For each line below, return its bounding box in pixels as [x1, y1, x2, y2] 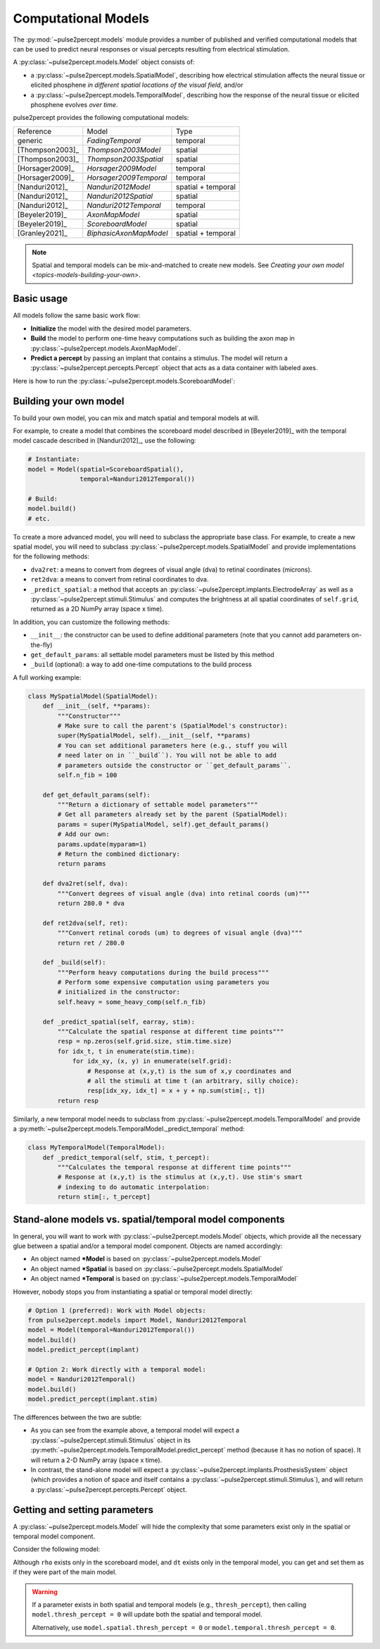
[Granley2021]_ [17, 228, 68, 238]
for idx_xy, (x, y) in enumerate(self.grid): [72, 1058, 232, 1065]
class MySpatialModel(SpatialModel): [27, 692, 158, 700]
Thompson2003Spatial [87, 154, 163, 164]
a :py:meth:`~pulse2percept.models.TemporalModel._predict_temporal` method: [13, 1124, 246, 1133]
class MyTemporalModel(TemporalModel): [27, 1144, 165, 1152]
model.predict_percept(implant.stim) [27, 1395, 158, 1403]
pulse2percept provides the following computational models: [13, 114, 189, 122]
